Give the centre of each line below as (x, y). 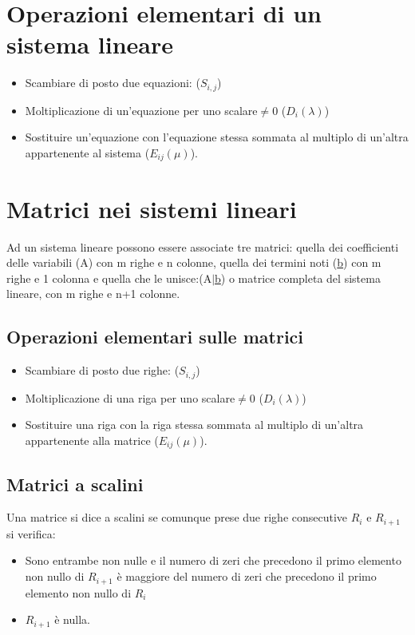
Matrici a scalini (75, 484)
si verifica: (31, 533)
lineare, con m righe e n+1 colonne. (93, 294)
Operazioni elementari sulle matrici (155, 337)
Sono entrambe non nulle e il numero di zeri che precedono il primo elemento (213, 560)
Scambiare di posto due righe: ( (102, 370)
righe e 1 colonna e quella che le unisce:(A (109, 278)
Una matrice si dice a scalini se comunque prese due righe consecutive (177, 517)
